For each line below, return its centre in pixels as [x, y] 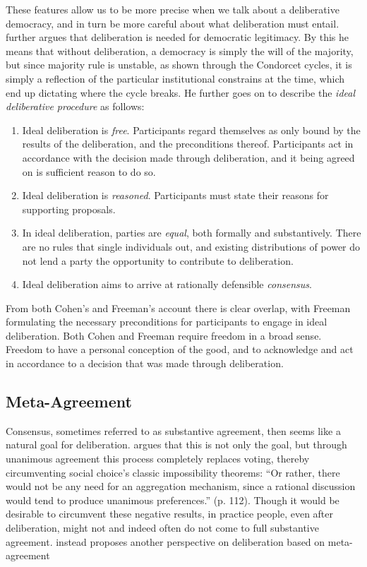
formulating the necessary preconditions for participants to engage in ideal [167, 322]
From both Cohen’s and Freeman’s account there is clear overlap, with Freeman [178, 308]
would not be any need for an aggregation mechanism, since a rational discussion [181, 486]
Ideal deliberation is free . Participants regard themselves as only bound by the [191, 130]
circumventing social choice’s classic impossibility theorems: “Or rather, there [173, 472]
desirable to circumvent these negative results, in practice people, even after [170, 514]
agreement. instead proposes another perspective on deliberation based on [166, 541]
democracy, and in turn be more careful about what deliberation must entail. [173, 23]
